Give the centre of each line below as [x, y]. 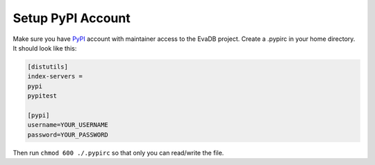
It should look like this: [45, 48]
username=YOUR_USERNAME [68, 125]
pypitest [42, 96]
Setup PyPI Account [72, 18]
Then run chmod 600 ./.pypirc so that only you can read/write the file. [118, 153]
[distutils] [48, 67]
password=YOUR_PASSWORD [68, 134]
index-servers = [55, 77]
